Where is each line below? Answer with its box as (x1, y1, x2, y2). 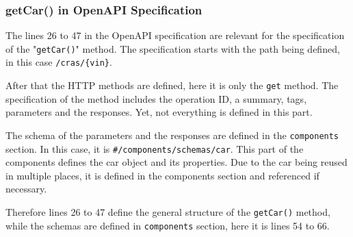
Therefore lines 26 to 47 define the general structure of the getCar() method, (5, 205, 330, 219)
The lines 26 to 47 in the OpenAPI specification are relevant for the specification (5, 28, 345, 42)
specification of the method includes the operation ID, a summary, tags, (5, 91, 307, 105)
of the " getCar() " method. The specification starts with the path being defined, (5, 41, 340, 55)
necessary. (5, 182, 47, 196)
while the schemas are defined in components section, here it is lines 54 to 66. (5, 218, 330, 232)
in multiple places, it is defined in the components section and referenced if (5, 168, 319, 182)
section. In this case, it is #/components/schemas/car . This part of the (5, 141, 304, 155)
